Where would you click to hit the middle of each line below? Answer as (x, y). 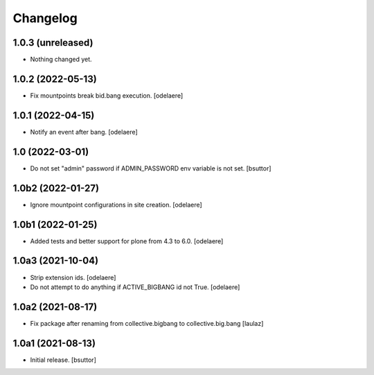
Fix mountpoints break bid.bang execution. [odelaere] (107, 95)
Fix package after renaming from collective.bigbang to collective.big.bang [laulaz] (147, 323)
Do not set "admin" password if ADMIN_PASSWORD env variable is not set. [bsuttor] (151, 168)
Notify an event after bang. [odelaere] (84, 132)
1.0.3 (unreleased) (53, 43)
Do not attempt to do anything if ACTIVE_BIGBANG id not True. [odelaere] (135, 287)
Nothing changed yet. (61, 60)
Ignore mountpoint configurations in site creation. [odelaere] (116, 204)
